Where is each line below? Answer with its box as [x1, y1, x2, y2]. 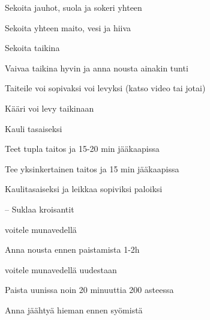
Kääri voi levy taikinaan [5, 101, 94, 114]
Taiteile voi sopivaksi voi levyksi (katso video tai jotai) [5, 82, 206, 94]
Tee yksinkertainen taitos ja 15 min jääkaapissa [5, 162, 179, 175]
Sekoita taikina [5, 41, 60, 54]
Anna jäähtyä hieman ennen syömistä [5, 303, 143, 316]
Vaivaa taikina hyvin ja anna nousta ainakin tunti [5, 61, 188, 74]
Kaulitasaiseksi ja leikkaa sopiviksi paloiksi [5, 183, 163, 195]
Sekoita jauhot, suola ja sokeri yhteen [5, 1, 142, 13]
